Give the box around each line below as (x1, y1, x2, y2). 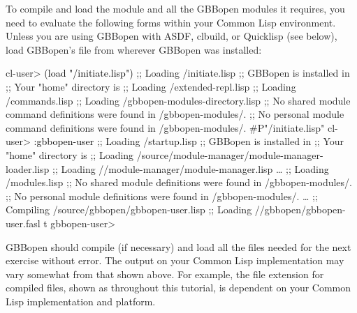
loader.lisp (6, 161, 50, 176)
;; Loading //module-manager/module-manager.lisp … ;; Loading (52, 161, 329, 176)
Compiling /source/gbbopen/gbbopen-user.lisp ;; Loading (6, 202, 252, 217)
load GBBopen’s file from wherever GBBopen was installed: (6, 42, 262, 56)
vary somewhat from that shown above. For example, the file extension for (6, 266, 324, 281)
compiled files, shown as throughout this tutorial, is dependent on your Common (6, 280, 351, 295)
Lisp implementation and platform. (6, 293, 156, 308)
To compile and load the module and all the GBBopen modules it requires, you (6, 1, 345, 15)
